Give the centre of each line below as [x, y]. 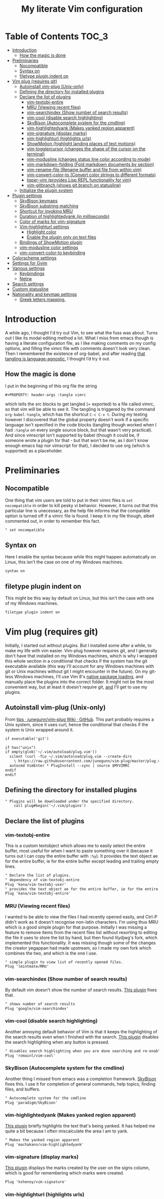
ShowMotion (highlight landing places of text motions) [81, 143]
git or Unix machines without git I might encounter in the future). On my [77, 671]
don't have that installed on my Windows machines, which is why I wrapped [81, 656]
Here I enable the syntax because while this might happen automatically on [81, 557]
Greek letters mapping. [42, 299]
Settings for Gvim [30, 263]
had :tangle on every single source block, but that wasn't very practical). [79, 430]
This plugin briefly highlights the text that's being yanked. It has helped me [80, 1126]
